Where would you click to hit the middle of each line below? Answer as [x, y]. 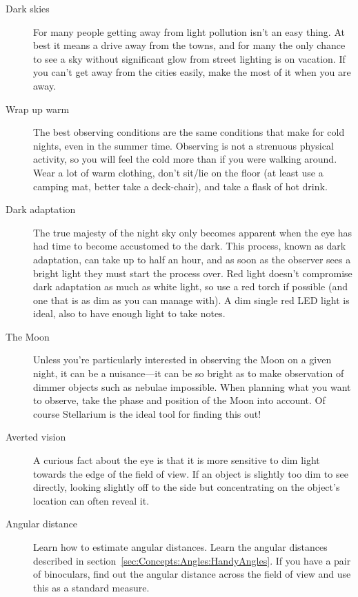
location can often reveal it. [91, 500]
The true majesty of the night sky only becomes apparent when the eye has [192, 232]
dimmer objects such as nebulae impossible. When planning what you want [192, 386]
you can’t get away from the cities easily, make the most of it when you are [192, 72]
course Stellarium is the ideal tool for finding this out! [147, 413]
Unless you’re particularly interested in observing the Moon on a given [182, 360]
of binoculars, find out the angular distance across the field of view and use [192, 574]
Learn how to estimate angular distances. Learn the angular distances [180, 547]
